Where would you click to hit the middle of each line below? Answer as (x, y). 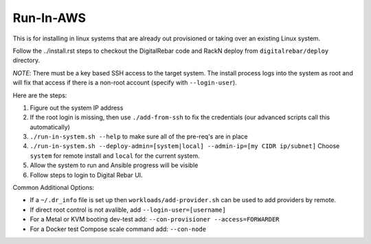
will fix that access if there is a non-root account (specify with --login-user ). (125, 83)
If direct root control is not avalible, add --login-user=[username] (128, 210)
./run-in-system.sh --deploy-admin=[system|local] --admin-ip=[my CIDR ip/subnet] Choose (185, 146)
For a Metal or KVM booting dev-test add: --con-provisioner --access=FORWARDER (155, 219)
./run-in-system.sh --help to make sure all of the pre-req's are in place (139, 136)
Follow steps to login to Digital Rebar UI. (87, 175)
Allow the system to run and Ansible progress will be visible (114, 165)
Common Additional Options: (54, 188)
